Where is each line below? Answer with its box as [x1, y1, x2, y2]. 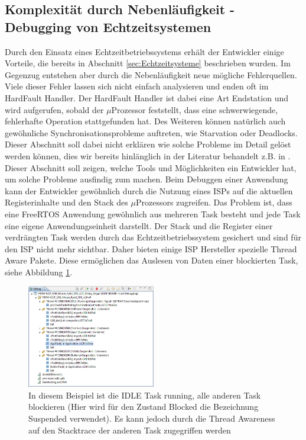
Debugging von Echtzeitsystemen [5, 17, 211, 36]
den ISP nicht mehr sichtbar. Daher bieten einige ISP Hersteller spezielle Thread [5, 242, 297, 255]
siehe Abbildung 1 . [5, 265, 73, 278]
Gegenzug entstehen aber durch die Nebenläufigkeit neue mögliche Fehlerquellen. [5, 68, 297, 81]
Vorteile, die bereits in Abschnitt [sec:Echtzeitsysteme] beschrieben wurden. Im [5, 57, 291, 69]
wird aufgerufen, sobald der [5, 103, 104, 115]
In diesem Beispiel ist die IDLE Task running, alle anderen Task [28, 388, 261, 401]
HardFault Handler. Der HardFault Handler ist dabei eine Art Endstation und [5, 91, 288, 104]
